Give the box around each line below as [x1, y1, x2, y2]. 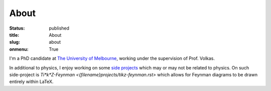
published [49, 25, 70, 31]
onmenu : [9, 46, 29, 52]
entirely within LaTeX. [9, 78, 54, 85]
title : [9, 32, 20, 38]
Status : [9, 25, 25, 31]
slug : [9, 39, 20, 45]
